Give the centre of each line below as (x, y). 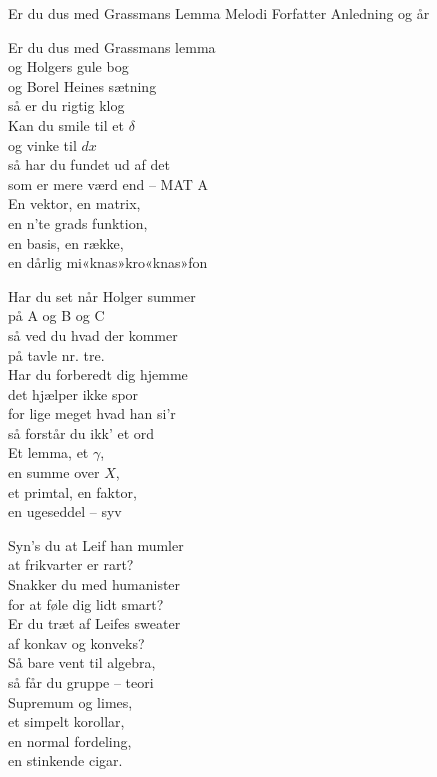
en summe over (54, 472)
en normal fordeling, (70, 740)
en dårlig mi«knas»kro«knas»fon (108, 262)
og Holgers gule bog (68, 66)
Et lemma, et (48, 452)
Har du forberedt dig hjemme (98, 374)
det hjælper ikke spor (73, 393)
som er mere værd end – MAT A (108, 183)
